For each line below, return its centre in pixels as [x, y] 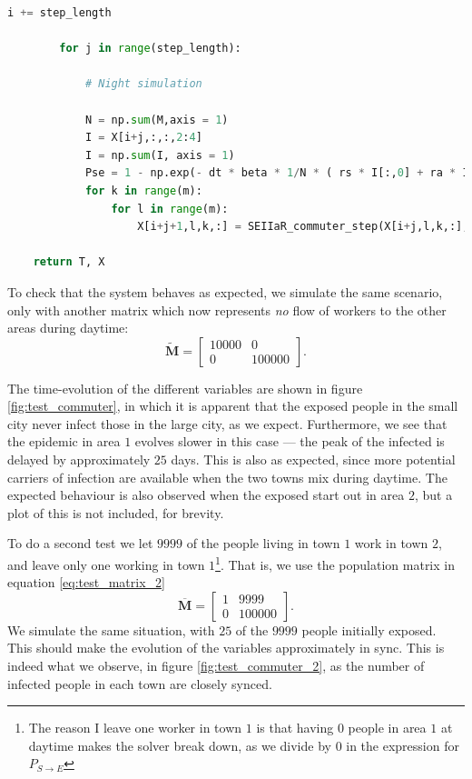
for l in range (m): [170, 209]
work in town [391, 543]
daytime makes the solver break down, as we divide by [180, 745]
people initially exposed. [369, 629]
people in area [387, 728]
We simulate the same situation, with [111, 629]
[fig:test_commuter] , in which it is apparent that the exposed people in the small [233, 406]
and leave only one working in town [106, 564]
